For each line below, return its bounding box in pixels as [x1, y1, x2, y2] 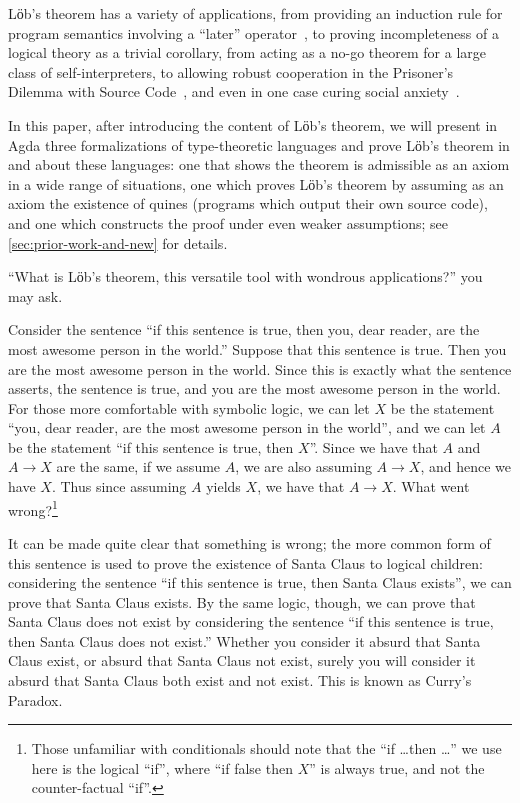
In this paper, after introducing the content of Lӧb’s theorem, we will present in [8, 114, 498, 135]
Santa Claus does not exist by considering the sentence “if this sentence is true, [8, 611, 494, 632]
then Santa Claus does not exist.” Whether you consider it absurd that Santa [8, 630, 481, 651]
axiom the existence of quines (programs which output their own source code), [8, 193, 488, 214]
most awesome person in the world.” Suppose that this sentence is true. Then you [8, 338, 507, 359]
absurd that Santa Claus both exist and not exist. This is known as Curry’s [8, 670, 472, 691]
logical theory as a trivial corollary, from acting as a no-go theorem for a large [8, 42, 487, 63]
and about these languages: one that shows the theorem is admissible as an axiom [8, 154, 510, 175]
